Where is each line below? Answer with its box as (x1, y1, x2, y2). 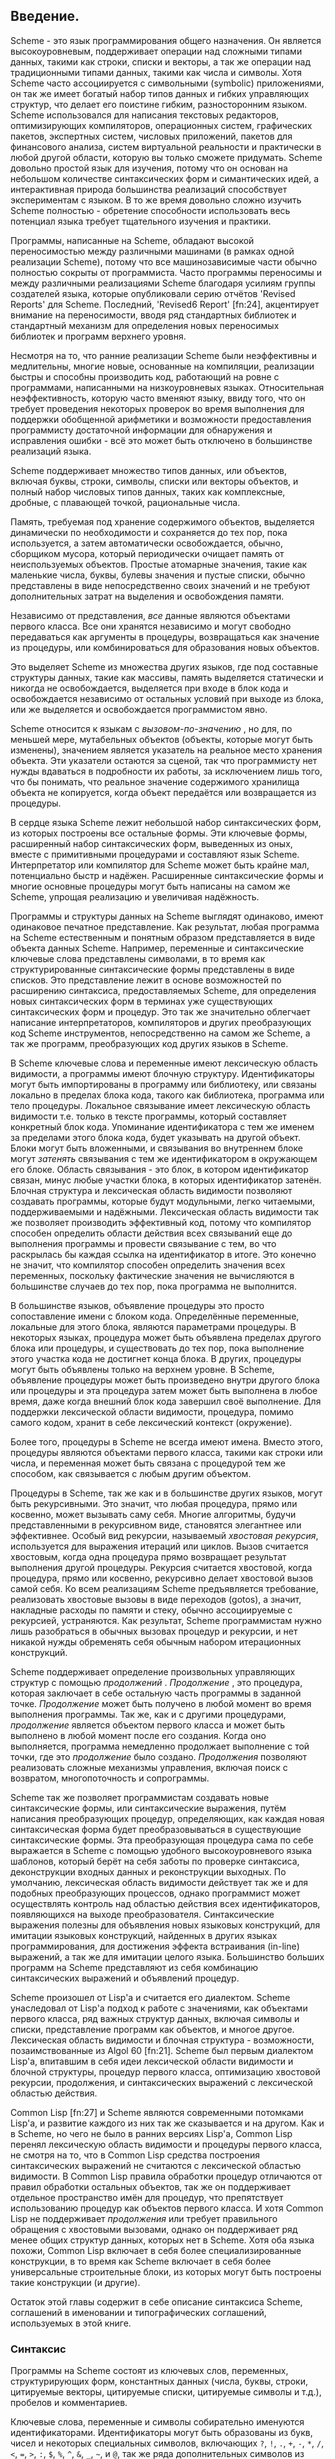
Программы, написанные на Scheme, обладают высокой (10, 234, 255, 246)
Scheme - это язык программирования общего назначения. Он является (10, 34, 322, 46)
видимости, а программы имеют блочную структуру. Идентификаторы (10, 1067, 315, 1079)
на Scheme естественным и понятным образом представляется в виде (10, 931, 316, 943)
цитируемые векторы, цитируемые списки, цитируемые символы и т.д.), (10, 2386, 322, 2398)
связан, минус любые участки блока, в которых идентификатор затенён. (10, 1174, 322, 1186)
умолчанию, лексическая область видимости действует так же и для (10, 1876, 309, 1888)
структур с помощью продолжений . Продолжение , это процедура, (10, 1676, 303, 1688)
